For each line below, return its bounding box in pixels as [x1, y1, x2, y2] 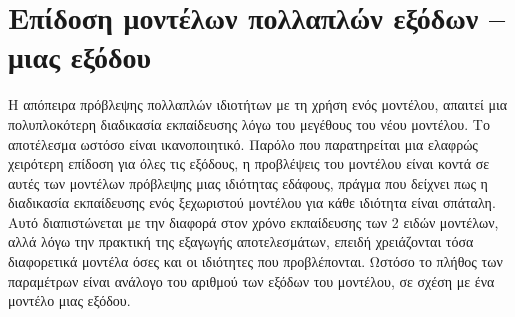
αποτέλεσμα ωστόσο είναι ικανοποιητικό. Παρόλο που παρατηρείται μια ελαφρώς [8, 133, 478, 154]
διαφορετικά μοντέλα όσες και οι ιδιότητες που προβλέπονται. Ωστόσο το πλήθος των [8, 251, 503, 272]
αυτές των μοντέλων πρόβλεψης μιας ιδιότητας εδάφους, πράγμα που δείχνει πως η [8, 172, 488, 193]
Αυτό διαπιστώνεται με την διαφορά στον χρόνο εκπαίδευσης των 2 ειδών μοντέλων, [8, 211, 499, 232]
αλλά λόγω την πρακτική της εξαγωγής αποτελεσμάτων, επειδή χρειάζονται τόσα [8, 231, 474, 252]
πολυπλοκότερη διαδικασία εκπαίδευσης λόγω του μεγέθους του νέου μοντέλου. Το [8, 113, 490, 134]
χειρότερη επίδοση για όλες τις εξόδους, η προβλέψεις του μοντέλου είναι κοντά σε [8, 153, 490, 174]
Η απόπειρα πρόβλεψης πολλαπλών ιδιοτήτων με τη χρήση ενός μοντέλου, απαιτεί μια [8, 94, 508, 115]
